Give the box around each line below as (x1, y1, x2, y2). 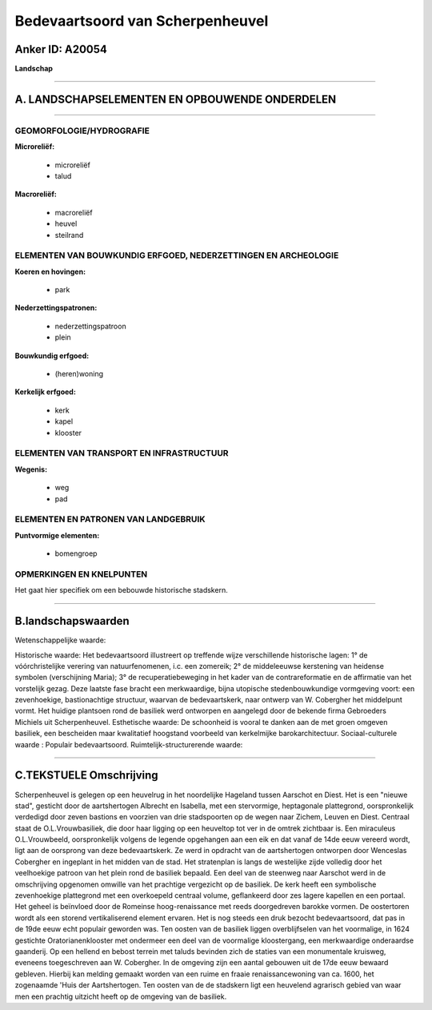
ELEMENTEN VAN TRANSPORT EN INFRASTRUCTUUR (14, 448, 229, 459)
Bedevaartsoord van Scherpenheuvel (14, 12, 269, 30)
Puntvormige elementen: (14, 530, 100, 540)
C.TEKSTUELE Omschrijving (14, 769, 159, 783)
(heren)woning (54, 369, 104, 379)
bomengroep (54, 549, 98, 558)
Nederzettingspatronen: (14, 303, 98, 312)
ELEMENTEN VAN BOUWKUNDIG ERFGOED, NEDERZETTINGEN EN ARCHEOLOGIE (14, 250, 339, 261)
